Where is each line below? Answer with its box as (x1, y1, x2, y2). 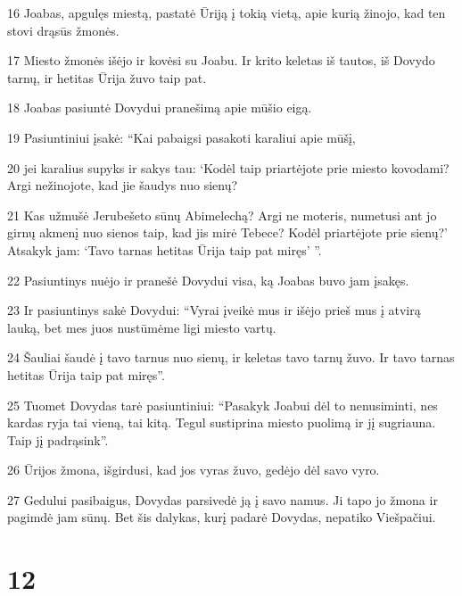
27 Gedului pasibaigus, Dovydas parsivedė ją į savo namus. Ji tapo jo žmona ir (7, 490, 438, 509)
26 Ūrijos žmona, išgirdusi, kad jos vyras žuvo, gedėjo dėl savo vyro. (7, 460, 380, 479)
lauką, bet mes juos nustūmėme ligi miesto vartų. (7, 318, 276, 336)
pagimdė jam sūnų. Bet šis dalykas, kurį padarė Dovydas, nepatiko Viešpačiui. (7, 508, 436, 526)
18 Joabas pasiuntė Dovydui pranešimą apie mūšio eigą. (7, 98, 312, 117)
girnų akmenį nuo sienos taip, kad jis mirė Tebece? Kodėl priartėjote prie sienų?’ (7, 223, 449, 242)
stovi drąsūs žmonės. (7, 21, 120, 39)
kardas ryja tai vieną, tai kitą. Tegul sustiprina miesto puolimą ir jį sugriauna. (7, 413, 436, 432)
